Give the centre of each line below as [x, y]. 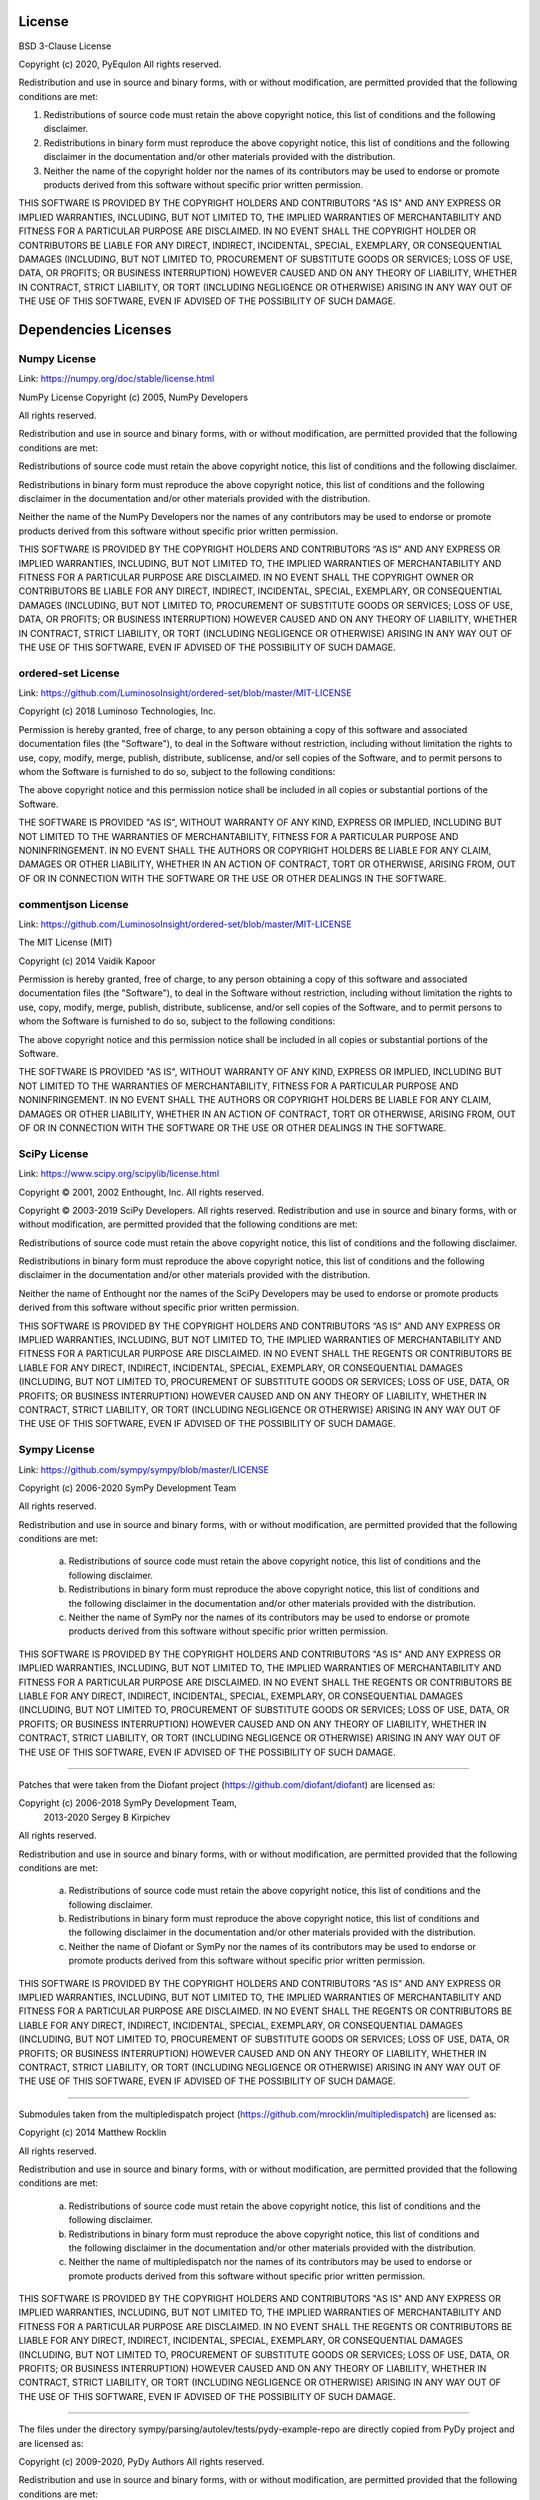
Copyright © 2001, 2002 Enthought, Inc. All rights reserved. [141, 1192]
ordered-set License [69, 673]
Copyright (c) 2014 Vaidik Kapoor [87, 961]
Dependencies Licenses [95, 329]
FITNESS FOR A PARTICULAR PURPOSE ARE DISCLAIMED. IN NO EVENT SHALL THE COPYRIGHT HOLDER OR [247, 231]
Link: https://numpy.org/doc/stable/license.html [116, 379]
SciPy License [53, 1153]
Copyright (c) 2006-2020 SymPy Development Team [127, 1487]
